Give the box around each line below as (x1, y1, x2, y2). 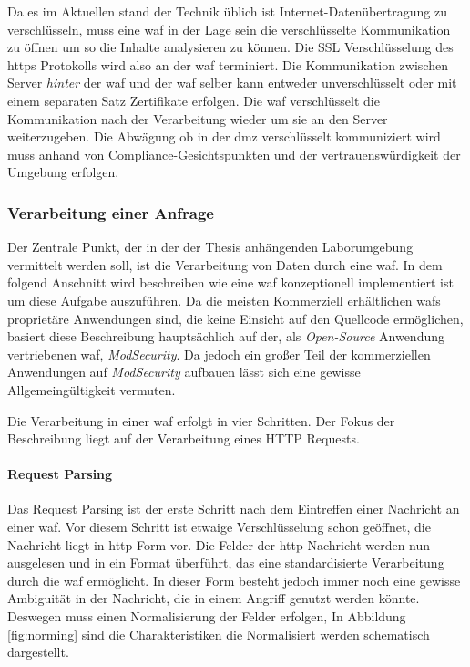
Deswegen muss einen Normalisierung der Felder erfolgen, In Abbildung (7, 607, 406, 626)
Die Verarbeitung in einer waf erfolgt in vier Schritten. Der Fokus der (7, 411, 395, 430)
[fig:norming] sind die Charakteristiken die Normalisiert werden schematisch (7, 624, 430, 643)
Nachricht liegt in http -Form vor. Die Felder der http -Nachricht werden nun (7, 535, 431, 554)
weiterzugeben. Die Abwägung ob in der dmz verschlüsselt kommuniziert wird (7, 127, 441, 146)
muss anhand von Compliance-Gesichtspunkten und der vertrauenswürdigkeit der (7, 144, 461, 163)
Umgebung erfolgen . (7, 162, 119, 182)
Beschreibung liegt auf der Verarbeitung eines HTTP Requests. (7, 429, 360, 448)
